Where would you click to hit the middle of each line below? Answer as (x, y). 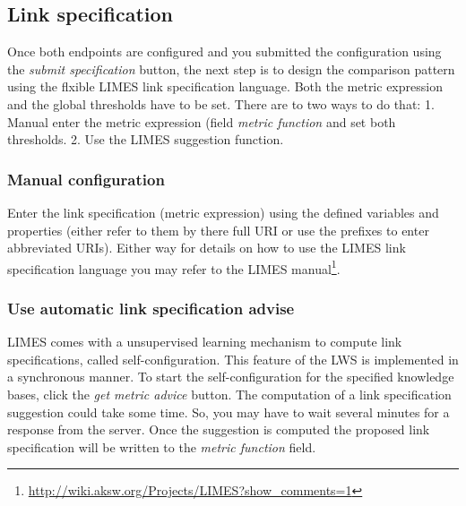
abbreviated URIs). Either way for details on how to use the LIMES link (207, 248)
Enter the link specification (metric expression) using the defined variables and (223, 212)
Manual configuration (86, 179)
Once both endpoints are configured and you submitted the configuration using (224, 51)
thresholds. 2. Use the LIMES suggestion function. (146, 139)
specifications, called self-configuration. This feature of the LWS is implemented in (233, 359)
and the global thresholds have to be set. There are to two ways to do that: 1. (221, 103)
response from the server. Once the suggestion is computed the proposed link (219, 429)
